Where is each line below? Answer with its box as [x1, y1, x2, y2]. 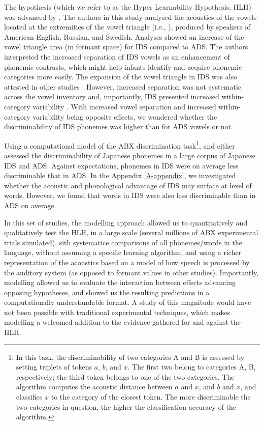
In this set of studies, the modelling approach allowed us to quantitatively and [4, 217, 248, 228]
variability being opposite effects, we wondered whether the [32, 111, 217, 122]
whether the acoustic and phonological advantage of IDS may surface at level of [4, 180, 252, 190]
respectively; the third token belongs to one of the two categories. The [16, 371, 235, 382]
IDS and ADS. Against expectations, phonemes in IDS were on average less [4, 160, 239, 171]
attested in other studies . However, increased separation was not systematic [4, 81, 241, 92]
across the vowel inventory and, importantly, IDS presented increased [4, 91, 219, 102]
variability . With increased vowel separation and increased [32, 101, 216, 111]
